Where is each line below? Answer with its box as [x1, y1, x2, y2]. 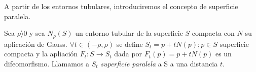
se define [116, 38, 143, 49]
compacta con [192, 28, 235, 38]
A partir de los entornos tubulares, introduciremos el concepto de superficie [4, 1, 238, 11]
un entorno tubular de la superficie [75, 28, 183, 38]
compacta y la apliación [4, 48, 78, 59]
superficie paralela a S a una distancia [100, 58, 218, 68]
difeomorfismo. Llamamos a [4, 58, 89, 68]
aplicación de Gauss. [4, 38, 67, 49]
